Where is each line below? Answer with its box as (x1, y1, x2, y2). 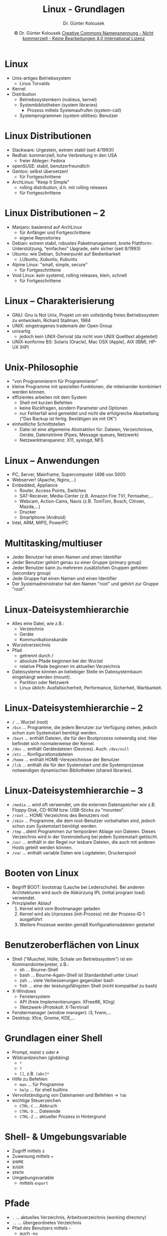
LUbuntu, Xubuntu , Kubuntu (19, 256, 77, 262)
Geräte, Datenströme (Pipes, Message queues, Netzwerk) (19, 432, 139, 438)
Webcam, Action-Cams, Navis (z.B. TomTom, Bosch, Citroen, (19, 498, 146, 505)
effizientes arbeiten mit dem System (12, 394, 87, 400)
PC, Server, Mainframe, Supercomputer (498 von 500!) (12, 471, 126, 477)
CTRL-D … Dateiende (19, 1108, 61, 1114)
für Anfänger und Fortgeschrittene (19, 229, 91, 235)
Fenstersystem (19, 994, 51, 999)
